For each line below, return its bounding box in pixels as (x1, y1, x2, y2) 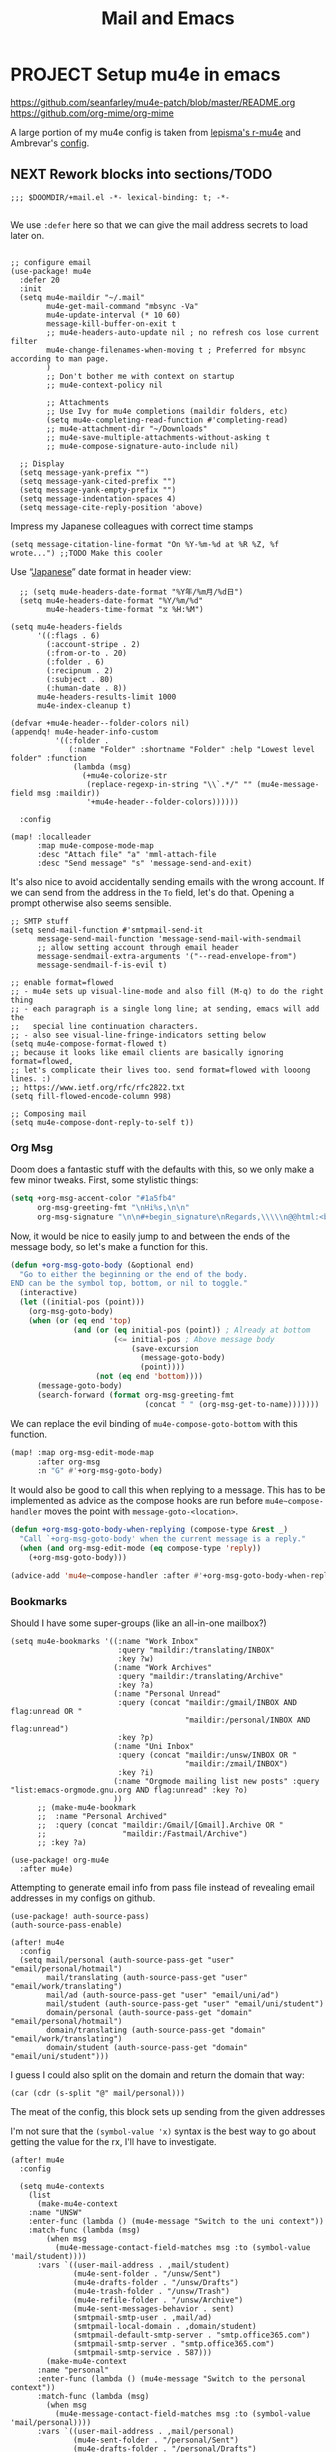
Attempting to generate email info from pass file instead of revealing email (10, 1881, 315, 1893)
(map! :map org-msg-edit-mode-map (10, 1447, 155, 1457)
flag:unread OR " (10, 1706, 83, 1716)
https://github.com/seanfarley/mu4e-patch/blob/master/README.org (10, 96, 296, 108)
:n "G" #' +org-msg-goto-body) (36, 1466, 163, 1476)
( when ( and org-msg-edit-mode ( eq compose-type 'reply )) (19, 1543, 262, 1554)
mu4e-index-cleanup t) (36, 700, 132, 711)
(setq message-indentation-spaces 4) (19, 493, 177, 504)
